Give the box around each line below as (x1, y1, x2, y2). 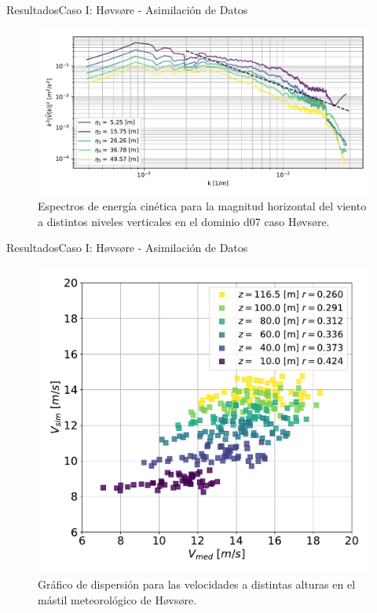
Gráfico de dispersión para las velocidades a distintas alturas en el (38, 576, 356, 593)
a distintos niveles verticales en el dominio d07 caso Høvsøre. (38, 213, 330, 229)
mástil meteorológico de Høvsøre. (38, 591, 197, 608)
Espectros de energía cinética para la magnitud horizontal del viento (38, 198, 367, 214)
